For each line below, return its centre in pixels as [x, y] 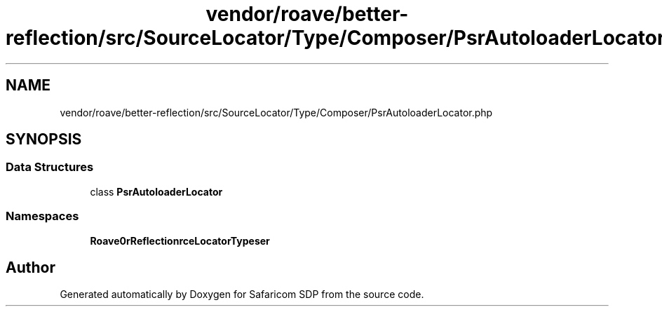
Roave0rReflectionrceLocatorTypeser [180, 240]
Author [31, 267]
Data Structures [50, 167]
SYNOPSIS [44, 140]
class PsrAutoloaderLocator [156, 191]
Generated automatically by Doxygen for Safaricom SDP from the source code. [242, 294]
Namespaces [42, 216]
